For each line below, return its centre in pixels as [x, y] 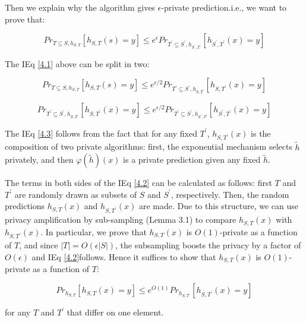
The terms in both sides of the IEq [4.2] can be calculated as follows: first [138, 183]
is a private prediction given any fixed [192, 160]
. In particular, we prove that [94, 231]
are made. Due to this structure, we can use [219, 206]
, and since [39, 245]
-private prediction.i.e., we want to [224, 7]
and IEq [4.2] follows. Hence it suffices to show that [124, 257]
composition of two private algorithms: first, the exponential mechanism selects [149, 146]
